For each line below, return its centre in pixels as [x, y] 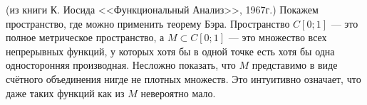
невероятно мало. [178, 93]
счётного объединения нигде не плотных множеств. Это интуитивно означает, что [183, 78]
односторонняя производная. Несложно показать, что [121, 65]
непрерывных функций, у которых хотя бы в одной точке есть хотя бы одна [170, 51]
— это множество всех [278, 37]
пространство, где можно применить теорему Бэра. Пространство [148, 23]
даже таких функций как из [65, 93]
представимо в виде [295, 65]
